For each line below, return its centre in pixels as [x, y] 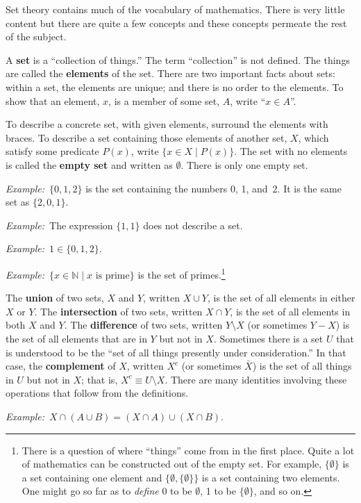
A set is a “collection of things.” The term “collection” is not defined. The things [178, 59]
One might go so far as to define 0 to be [107, 491]
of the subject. [36, 36]
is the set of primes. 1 [182, 273]
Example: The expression [59, 225]
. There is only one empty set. [244, 164]
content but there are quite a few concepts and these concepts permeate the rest [176, 23]
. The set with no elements [291, 151]
